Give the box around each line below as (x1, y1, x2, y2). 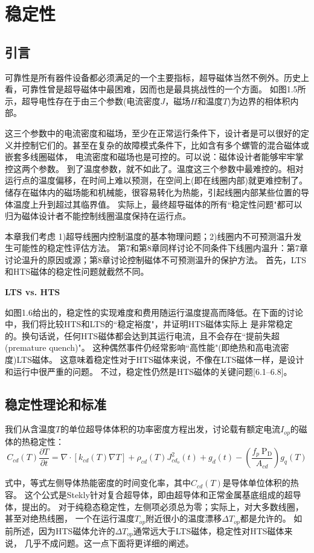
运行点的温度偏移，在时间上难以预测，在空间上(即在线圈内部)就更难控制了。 (5, 174, 307, 187)
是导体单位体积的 (222, 476, 290, 489)
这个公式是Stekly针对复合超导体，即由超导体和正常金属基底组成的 (24, 488, 284, 501)
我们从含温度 (5, 423, 56, 435)
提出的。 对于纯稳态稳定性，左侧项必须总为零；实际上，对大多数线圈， (21, 500, 304, 513)
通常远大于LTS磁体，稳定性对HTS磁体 (133, 524, 284, 537)
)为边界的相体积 (228, 94, 290, 107)
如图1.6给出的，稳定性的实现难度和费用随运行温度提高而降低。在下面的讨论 (5, 305, 303, 318)
